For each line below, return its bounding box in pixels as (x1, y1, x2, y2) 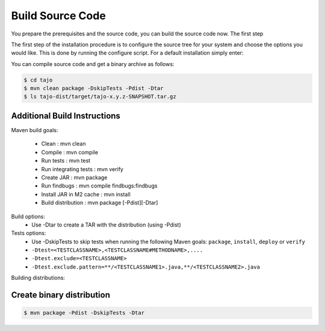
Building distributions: (11, 274, 66, 282)
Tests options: (11, 229, 46, 237)
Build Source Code (11, 9, 107, 22)
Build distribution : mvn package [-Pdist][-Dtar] (41, 199, 158, 207)
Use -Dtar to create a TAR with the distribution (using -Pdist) (31, 221, 181, 228)
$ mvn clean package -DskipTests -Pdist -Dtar (23, 85, 164, 92)
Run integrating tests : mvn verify (41, 165, 123, 172)
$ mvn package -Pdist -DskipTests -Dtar (23, 309, 144, 317)
